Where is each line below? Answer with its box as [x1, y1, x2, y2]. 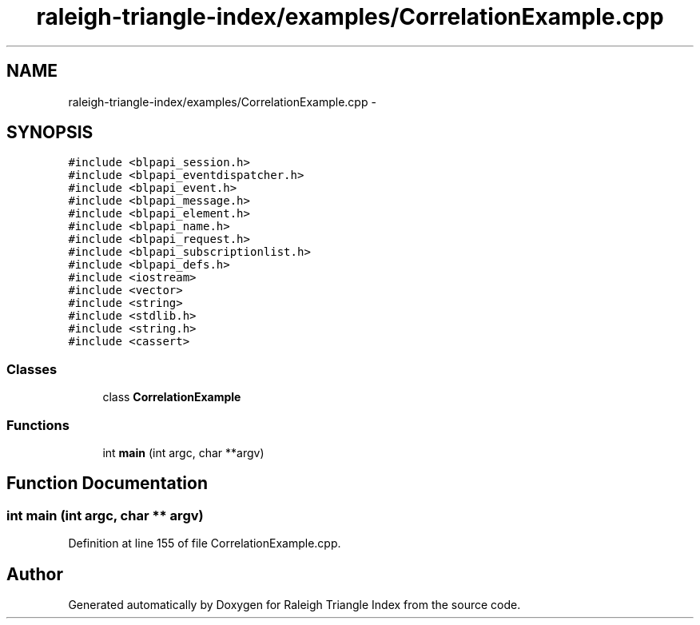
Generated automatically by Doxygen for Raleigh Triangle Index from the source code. [68, 598, 521, 611]
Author [6, 563, 63, 584]
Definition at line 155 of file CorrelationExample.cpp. [68, 536, 341, 551]
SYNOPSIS [6, 122, 93, 143]
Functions [6, 416, 70, 433]
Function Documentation [6, 473, 208, 494]
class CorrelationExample [102, 390, 241, 404]
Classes [6, 360, 58, 377]
